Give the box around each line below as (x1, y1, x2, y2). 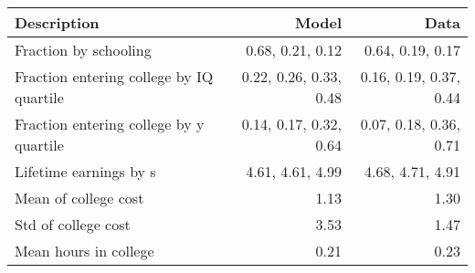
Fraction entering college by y (15, 113, 205, 134)
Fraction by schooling (15, 39, 152, 60)
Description (15, 12, 100, 33)
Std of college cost (15, 214, 131, 235)
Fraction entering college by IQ (15, 66, 214, 87)
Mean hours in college (15, 240, 154, 261)
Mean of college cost (15, 187, 144, 208)
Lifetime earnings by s (15, 161, 156, 182)
